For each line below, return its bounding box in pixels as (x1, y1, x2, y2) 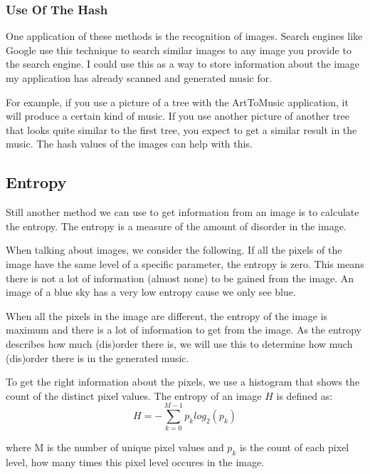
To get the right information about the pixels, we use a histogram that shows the (6, 374, 360, 389)
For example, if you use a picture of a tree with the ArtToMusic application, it (6, 94, 349, 109)
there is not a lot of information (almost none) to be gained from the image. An (6, 270, 354, 285)
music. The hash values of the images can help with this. (6, 136, 253, 151)
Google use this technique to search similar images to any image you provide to (6, 42, 351, 57)
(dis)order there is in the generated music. (6, 350, 189, 365)
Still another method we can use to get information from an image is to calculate (6, 205, 359, 220)
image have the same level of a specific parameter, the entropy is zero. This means (6, 256, 364, 271)
